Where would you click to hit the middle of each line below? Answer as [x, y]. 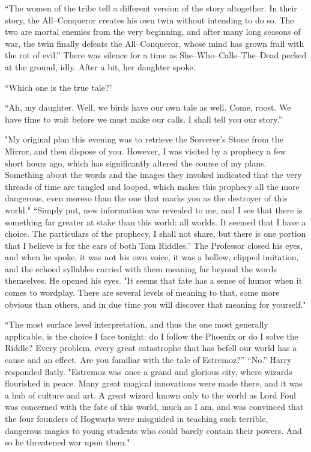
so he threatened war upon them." [68, 442]
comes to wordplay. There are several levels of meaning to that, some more [142, 292]
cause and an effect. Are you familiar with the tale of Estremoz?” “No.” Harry [148, 360]
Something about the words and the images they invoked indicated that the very [153, 175]
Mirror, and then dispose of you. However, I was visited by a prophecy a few [146, 151]
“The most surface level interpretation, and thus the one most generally [137, 324]
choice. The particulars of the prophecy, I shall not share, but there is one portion [155, 234]
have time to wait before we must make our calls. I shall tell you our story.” [144, 119]
